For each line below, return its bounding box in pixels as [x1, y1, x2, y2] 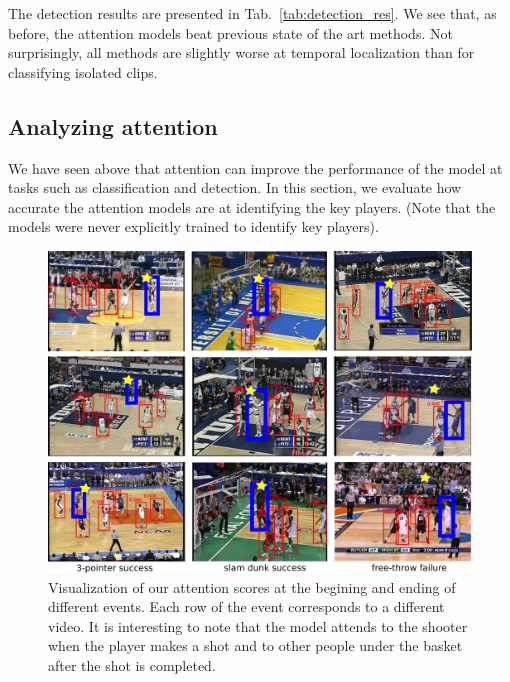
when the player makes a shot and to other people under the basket [48, 635, 463, 656]
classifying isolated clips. [8, 61, 158, 82]
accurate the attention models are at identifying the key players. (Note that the [8, 196, 496, 217]
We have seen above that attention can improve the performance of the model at [8, 157, 503, 178]
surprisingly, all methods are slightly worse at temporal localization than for [8, 42, 475, 63]
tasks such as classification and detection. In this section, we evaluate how [8, 177, 462, 198]
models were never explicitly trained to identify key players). [8, 216, 379, 237]
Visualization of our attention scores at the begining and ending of [48, 576, 456, 597]
